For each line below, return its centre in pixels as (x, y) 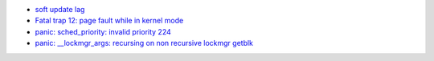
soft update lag (60, 9)
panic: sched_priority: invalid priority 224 (103, 31)
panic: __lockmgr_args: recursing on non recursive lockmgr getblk (144, 43)
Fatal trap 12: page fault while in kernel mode (109, 21)
